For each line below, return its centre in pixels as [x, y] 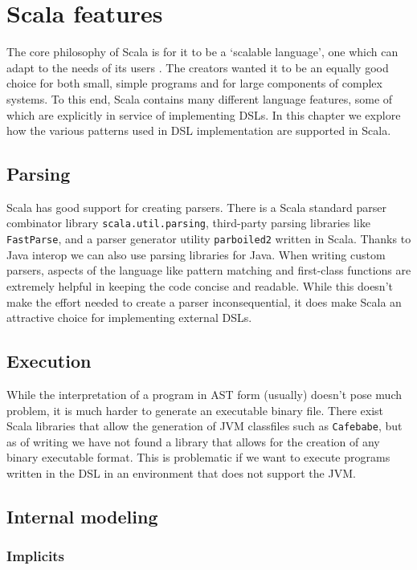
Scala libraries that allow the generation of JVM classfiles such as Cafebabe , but [204, 426]
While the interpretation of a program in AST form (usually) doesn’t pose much [204, 394]
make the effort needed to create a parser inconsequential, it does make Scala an [204, 301]
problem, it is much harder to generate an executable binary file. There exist [195, 410]
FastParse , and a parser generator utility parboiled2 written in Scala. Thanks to [209, 239]
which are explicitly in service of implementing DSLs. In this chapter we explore [204, 114]
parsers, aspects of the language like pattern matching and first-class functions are [209, 270]
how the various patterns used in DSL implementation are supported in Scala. [199, 130]
